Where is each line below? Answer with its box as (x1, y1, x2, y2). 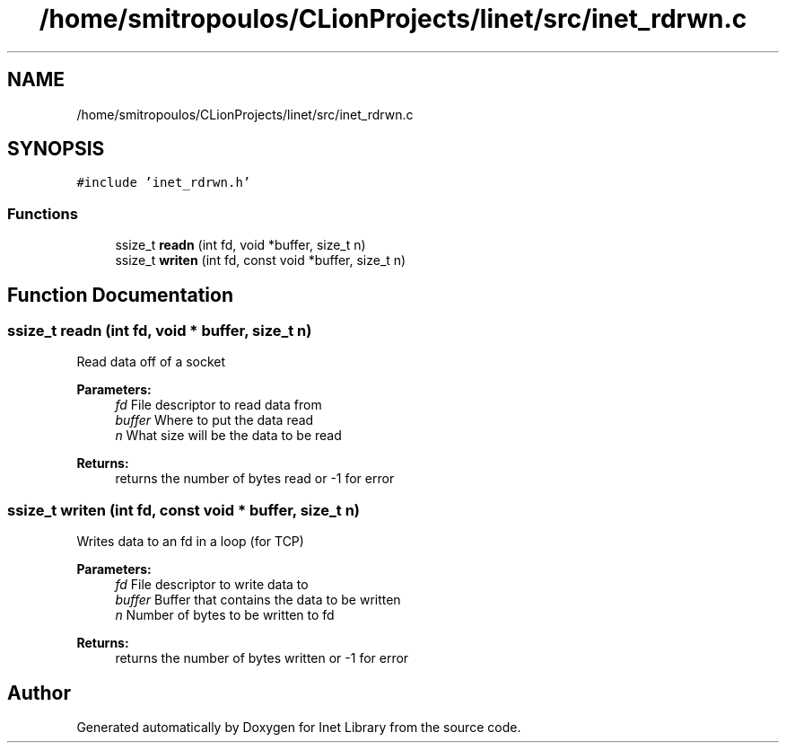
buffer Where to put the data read (115, 412, 314, 428)
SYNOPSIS (7, 137, 105, 161)
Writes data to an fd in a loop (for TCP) (76, 534, 304, 550)
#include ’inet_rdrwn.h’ (76, 175, 251, 190)
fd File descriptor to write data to (115, 577, 309, 593)
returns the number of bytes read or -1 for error (115, 471, 395, 487)
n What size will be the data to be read (115, 428, 342, 444)
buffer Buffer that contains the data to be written (115, 592, 401, 608)
